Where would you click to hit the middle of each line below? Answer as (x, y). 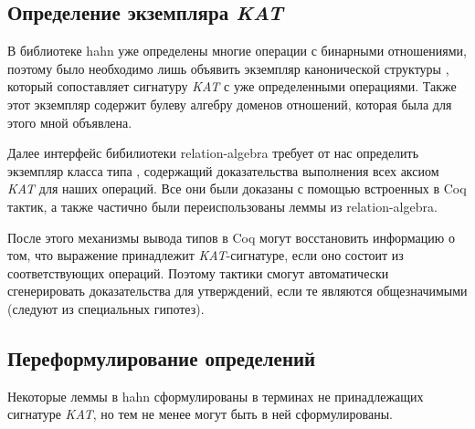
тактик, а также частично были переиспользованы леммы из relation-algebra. (222, 206)
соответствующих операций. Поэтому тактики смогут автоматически (198, 272)
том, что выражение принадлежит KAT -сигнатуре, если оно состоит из (206, 255)
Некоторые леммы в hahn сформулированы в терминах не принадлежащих (216, 396)
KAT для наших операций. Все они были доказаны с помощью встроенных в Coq (237, 188)
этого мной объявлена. (70, 122)
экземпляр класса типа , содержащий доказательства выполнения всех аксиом (223, 170)
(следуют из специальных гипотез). (106, 308)
